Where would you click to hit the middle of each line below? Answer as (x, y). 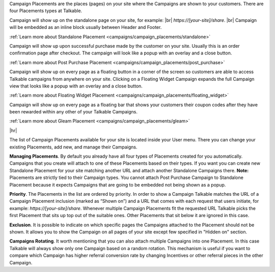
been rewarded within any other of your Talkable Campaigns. (73, 112)
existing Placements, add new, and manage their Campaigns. (73, 147)
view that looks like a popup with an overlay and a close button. (76, 86)
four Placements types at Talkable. (46, 11)
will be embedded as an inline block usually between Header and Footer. (86, 27)
